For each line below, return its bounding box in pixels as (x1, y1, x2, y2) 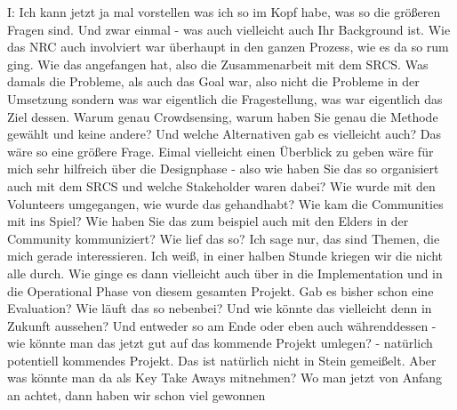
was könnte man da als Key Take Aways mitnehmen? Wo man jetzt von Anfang (7, 368, 443, 387)
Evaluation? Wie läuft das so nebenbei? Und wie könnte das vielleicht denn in (7, 299, 432, 318)
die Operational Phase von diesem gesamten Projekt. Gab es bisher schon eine (7, 281, 434, 300)
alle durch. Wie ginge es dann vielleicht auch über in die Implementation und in (7, 263, 443, 282)
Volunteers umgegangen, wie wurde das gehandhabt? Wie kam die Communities (7, 194, 444, 213)
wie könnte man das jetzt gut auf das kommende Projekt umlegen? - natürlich (7, 334, 433, 352)
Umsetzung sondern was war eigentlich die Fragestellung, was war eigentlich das (7, 89, 443, 108)
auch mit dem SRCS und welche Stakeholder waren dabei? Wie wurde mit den (7, 176, 436, 195)
